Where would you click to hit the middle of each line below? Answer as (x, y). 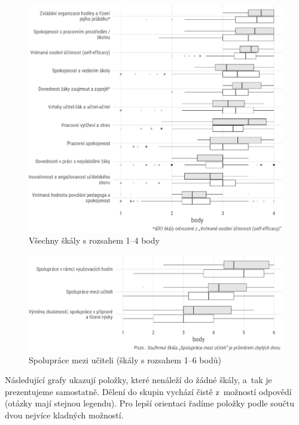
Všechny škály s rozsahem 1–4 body (94, 240)
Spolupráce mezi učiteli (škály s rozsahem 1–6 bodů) (125, 359)
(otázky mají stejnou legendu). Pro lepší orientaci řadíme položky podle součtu (149, 403)
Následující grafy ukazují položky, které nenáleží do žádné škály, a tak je (138, 380)
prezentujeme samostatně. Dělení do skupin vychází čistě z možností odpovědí (148, 391)
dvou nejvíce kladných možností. (64, 415)
